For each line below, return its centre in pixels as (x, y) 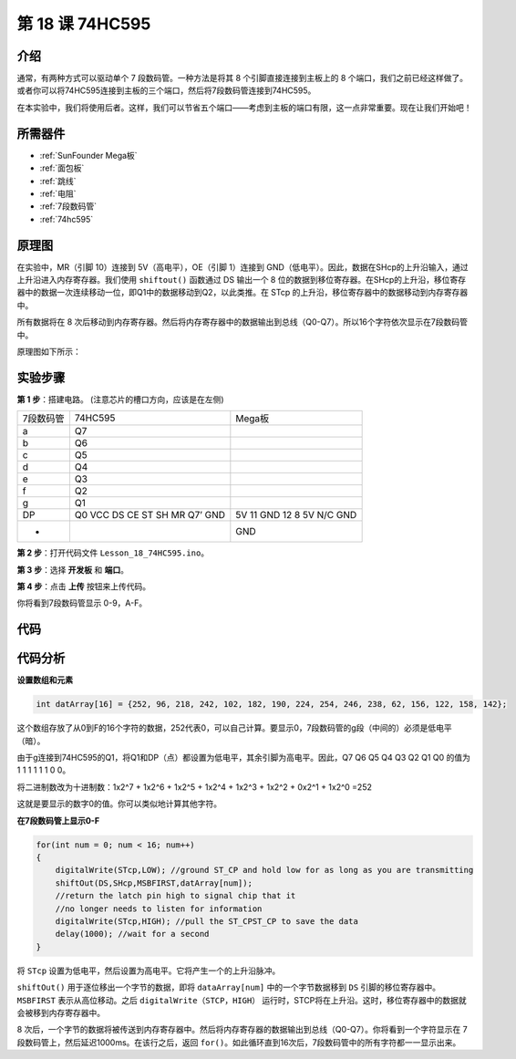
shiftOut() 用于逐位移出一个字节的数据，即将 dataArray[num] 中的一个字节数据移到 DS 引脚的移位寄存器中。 (229, 987)
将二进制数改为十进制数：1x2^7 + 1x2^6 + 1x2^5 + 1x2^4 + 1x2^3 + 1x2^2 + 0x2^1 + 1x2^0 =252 (195, 787)
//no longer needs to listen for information (159, 908)
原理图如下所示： (49, 351)
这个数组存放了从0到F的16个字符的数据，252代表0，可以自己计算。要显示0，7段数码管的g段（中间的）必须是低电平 (235, 728)
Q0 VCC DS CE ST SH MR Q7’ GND (150, 515)
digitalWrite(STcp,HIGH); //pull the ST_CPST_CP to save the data (207, 921)
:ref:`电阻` (58, 193)
